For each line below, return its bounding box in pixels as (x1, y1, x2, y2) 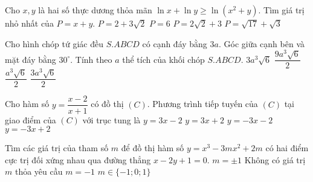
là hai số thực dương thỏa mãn (38, 4, 152, 16)
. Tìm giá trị (258, 4, 305, 16)
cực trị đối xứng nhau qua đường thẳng (5, 153, 151, 166)
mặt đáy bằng (5, 53, 56, 65)
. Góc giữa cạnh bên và (218, 37, 305, 50)
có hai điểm (265, 141, 309, 154)
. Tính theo (70, 53, 112, 65)
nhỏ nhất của (5, 17, 54, 29)
